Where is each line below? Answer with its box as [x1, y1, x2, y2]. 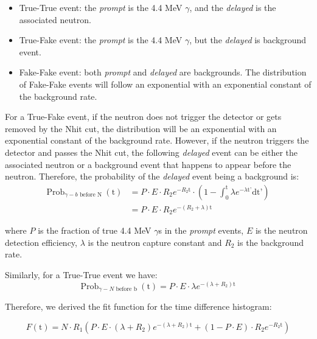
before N [79, 192, 102, 198]
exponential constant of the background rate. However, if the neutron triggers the [5, 134, 309, 147]
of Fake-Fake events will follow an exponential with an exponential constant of [19, 77, 312, 90]
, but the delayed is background [189, 33, 307, 46]
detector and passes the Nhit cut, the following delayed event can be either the [5, 145, 298, 158]
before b [116, 286, 138, 293]
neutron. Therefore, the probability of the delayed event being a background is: [5, 170, 299, 183]
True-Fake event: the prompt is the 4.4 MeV [19, 33, 183, 46]
